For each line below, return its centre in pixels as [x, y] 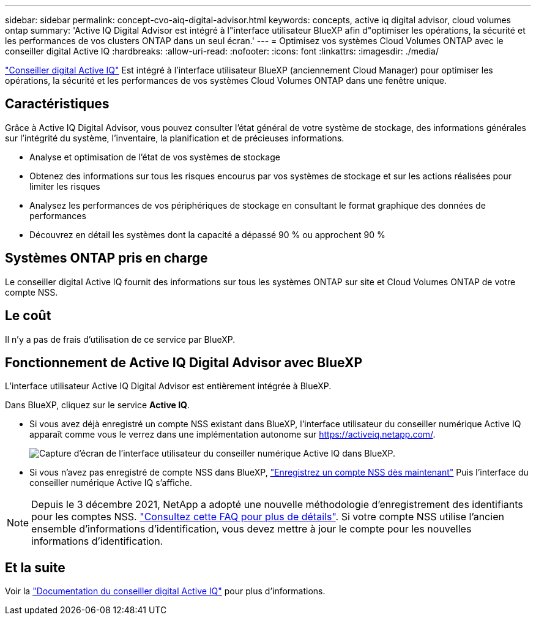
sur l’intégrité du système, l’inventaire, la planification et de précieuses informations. [175, 138]
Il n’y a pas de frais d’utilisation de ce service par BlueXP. [120, 339]
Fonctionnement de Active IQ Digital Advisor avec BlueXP [184, 362]
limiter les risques [65, 186]
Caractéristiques [57, 104]
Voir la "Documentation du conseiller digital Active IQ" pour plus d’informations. [165, 591]
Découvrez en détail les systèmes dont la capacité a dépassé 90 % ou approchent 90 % [207, 234]
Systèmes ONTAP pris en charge [106, 258]
